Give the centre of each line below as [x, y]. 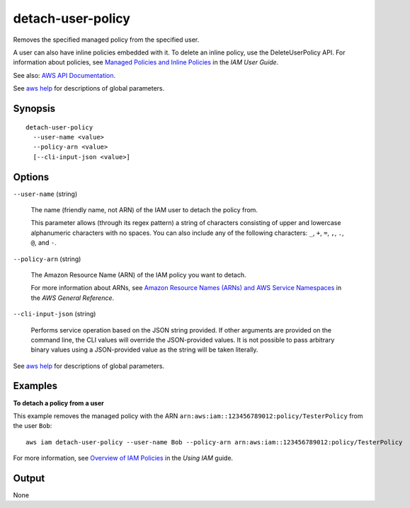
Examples [35, 386]
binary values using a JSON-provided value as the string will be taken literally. [144, 350]
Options [31, 177]
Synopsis [34, 109]
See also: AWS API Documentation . [64, 75]
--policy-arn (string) [47, 259]
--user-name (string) [45, 194]
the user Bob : [33, 426]
